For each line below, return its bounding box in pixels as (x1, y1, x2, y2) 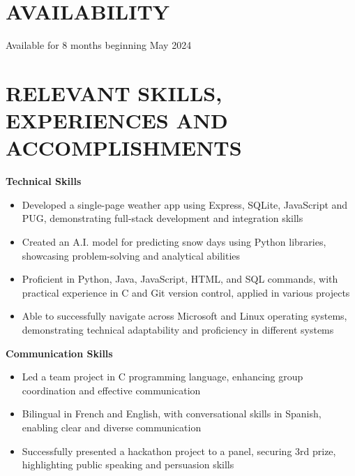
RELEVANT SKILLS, (6, 78, 222, 107)
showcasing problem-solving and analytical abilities (22, 248, 241, 262)
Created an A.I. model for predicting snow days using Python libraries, (22, 235, 326, 248)
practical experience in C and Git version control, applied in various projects (22, 285, 350, 299)
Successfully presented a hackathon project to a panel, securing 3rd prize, (22, 443, 336, 458)
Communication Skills (6, 345, 113, 360)
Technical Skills (6, 174, 82, 188)
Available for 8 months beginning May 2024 (6, 38, 192, 52)
